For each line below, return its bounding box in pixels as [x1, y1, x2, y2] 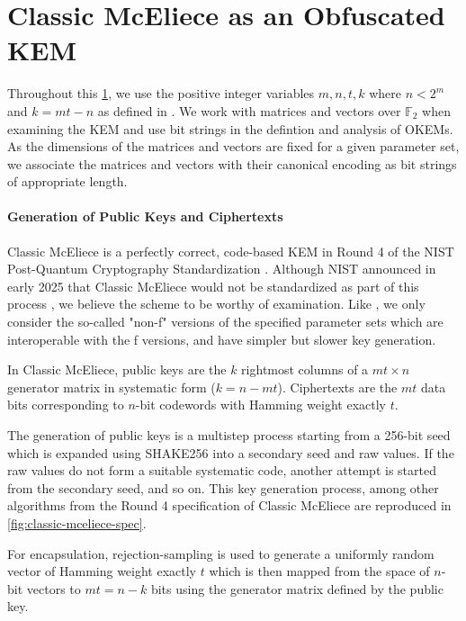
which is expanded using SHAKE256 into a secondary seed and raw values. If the [7, 443, 454, 462]
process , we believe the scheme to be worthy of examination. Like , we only [7, 294, 426, 313]
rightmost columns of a [241, 360, 369, 379]
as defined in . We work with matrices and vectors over [97, 101, 401, 120]
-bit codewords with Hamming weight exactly [135, 395, 386, 414]
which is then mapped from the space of [209, 562, 430, 580]
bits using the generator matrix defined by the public [150, 579, 444, 598]
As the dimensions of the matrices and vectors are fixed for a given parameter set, [7, 137, 460, 156]
